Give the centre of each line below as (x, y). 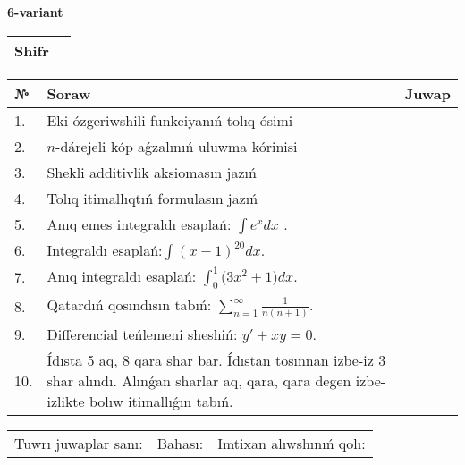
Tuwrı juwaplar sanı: (79, 443)
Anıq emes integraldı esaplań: (139, 224)
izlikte (66, 401)
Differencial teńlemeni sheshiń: (142, 334)
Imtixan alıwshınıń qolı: (292, 443)
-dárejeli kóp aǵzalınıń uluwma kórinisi (177, 146)
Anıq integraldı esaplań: (122, 275)
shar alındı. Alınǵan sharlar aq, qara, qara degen (199, 380)
